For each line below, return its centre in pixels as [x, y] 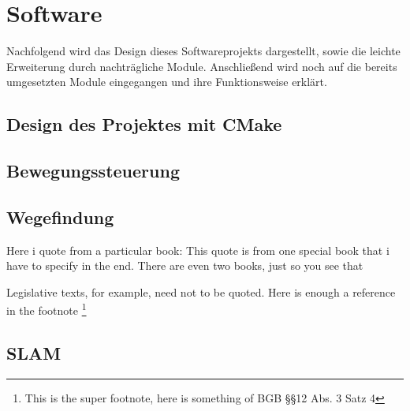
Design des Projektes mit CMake [144, 124]
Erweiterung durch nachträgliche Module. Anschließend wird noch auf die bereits [202, 66]
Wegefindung [60, 217]
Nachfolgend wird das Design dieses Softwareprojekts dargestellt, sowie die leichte [203, 51]
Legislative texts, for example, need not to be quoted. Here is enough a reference [201, 291]
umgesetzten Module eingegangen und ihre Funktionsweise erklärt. [167, 82]
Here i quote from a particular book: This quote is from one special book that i [198, 250]
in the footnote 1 [47, 309]
